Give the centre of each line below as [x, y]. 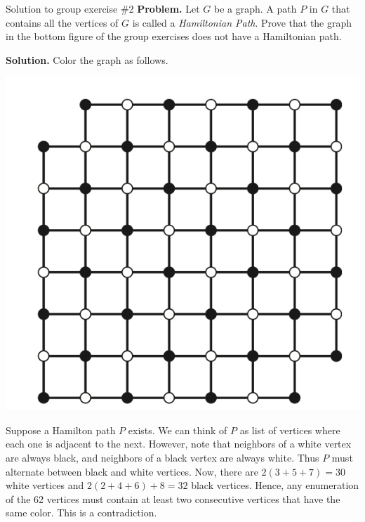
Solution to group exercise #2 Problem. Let [103, 8]
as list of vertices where [290, 430]
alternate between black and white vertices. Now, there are [132, 471]
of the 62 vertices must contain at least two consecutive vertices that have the [173, 498]
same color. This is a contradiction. [81, 513]
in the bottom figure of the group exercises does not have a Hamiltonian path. [174, 36]
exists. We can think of [178, 430]
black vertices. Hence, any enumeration [275, 485]
